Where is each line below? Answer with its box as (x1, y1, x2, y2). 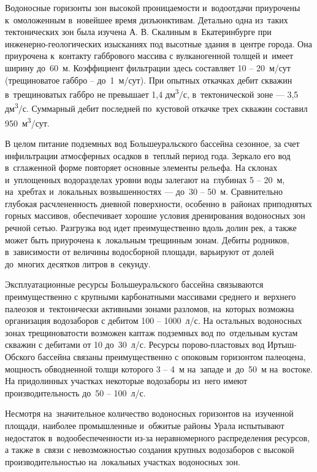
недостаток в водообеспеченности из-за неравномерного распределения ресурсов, (5, 431, 310, 444)
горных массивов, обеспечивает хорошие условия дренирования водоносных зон (5, 209, 305, 222)
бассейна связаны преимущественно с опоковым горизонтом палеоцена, (37, 350, 306, 363)
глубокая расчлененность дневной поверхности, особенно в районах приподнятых (5, 197, 312, 210)
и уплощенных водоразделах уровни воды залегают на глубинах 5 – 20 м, (5, 173, 285, 186)
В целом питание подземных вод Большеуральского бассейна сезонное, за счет (5, 136, 300, 149)
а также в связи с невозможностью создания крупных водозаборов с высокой (5, 443, 294, 456)
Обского (5, 350, 35, 363)
